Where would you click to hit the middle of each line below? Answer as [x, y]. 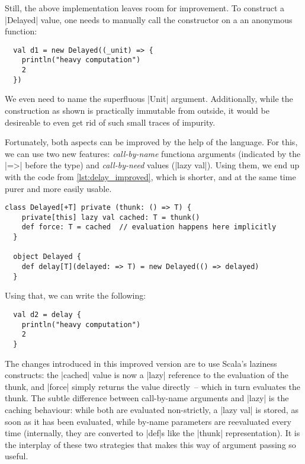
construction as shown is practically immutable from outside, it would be [137, 110]
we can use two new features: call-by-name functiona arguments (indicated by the [153, 153]
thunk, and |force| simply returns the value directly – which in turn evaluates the [153, 386]
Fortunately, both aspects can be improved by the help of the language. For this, [151, 142]
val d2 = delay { [47, 315]
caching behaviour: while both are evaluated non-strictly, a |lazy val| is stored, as [152, 409]
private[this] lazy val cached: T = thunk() [111, 217]
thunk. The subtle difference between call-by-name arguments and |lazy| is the [147, 398]
